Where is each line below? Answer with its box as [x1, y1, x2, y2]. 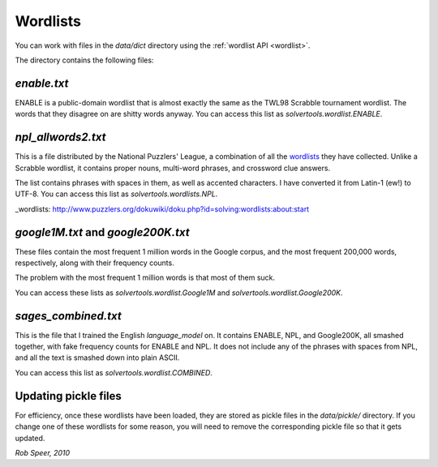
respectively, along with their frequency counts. [15, 258, 174, 268]
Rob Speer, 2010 [15, 448, 71, 457]
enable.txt [15, 76, 69, 90]
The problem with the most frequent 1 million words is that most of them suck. [15, 272, 276, 283]
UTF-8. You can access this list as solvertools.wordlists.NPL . [15, 189, 218, 199]
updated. [15, 433, 45, 443]
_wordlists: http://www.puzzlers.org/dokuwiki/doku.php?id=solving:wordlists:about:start [15, 204, 310, 214]
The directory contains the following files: [15, 55, 154, 65]
